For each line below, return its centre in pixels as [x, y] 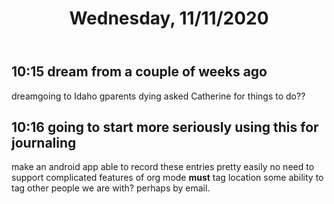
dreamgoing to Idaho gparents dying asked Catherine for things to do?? [158, 96]
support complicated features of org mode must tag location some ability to [167, 178]
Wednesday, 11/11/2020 [169, 18]
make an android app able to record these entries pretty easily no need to [163, 167]
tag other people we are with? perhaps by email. [111, 188]
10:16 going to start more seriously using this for [165, 127]
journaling [44, 143]
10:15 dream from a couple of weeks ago [139, 72]
